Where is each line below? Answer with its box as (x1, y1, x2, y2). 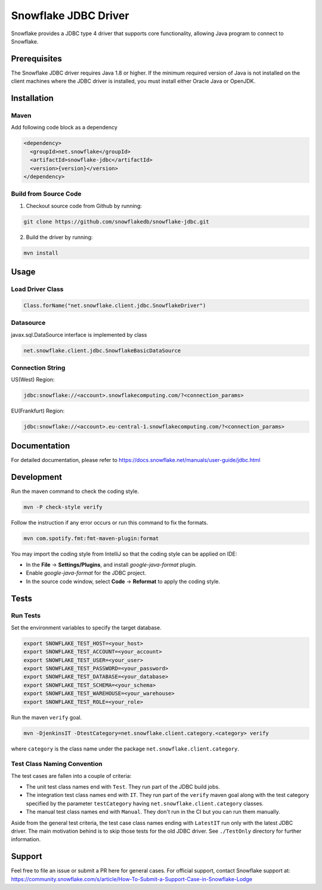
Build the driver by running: (26, 233, 93, 241)
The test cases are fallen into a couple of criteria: (11, 772, 132, 779)
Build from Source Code (11, 190, 82, 198)
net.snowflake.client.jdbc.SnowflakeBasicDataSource (23, 347, 181, 354)
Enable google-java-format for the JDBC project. (26, 569, 146, 576)
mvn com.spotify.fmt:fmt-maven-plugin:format (23, 535, 159, 542)
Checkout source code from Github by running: (26, 202, 143, 209)
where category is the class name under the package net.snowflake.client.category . (11, 745, 240, 752)
